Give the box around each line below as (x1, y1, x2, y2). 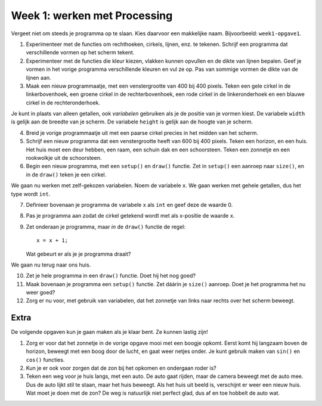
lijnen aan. (26, 74, 51, 81)
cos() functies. (26, 356, 65, 363)
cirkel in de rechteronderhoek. (26, 99, 101, 106)
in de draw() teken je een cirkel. (26, 171, 107, 178)
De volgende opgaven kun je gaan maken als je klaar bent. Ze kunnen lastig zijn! (11, 328, 208, 336)
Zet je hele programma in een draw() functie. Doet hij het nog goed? (26, 272, 196, 280)
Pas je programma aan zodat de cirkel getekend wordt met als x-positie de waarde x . (26, 212, 235, 219)
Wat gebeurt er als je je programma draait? (26, 250, 131, 258)
